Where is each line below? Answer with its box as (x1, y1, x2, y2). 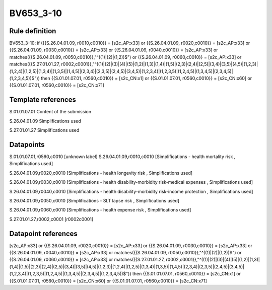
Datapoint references (9, 229, 78, 238)
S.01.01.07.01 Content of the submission (9, 109, 92, 115)
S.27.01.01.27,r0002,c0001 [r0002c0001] (9, 216, 94, 222)
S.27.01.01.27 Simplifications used (9, 127, 80, 133)
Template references (9, 96, 77, 104)
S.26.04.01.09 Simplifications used (9, 118, 82, 124)
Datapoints (9, 140, 45, 149)
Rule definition (9, 27, 56, 35)
